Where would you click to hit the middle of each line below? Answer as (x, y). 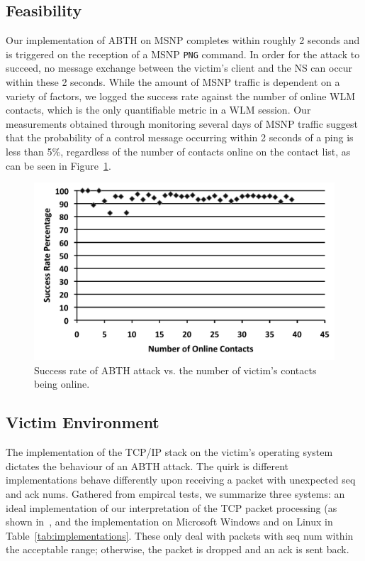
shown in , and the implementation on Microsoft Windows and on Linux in (169, 522)
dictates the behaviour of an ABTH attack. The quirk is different (147, 465)
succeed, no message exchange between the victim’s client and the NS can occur (179, 68)
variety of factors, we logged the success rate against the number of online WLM (181, 96)
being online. (62, 384)
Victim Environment (83, 422)
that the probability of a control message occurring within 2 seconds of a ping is (180, 137)
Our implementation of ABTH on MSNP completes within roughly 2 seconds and (183, 40)
